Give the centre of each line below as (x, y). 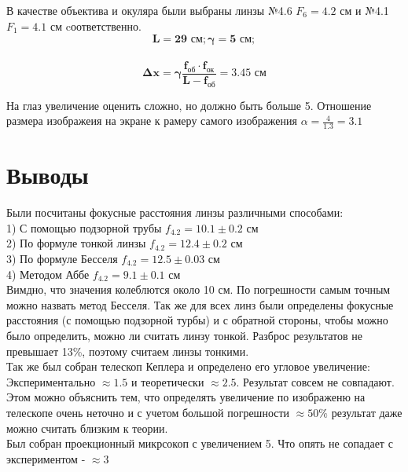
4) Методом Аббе (48, 274)
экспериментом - (46, 458)
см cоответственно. (96, 26)
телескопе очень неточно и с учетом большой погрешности (148, 412)
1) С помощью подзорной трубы (84, 227)
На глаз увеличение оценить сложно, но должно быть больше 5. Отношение (189, 105)
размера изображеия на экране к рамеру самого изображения (152, 121)
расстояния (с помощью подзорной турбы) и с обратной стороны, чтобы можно (197, 320)
